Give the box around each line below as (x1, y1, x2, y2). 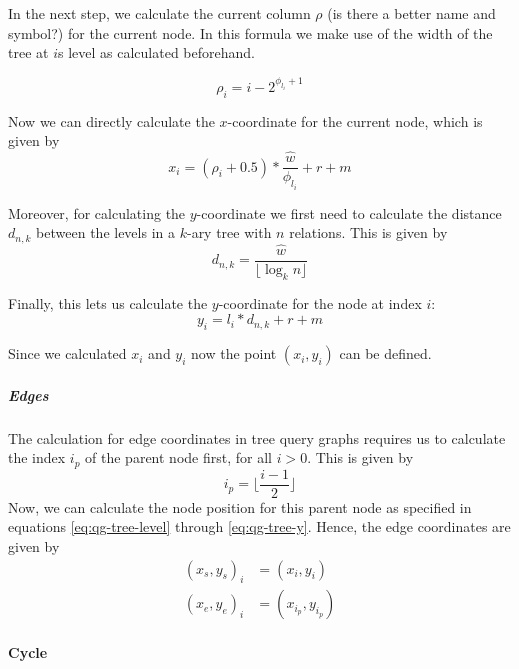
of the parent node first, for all (85, 447, 272, 468)
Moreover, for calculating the (8, 202, 186, 223)
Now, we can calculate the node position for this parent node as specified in (8, 496, 472, 517)
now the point (191, 343, 277, 364)
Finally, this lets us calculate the (8, 292, 208, 313)
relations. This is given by (289, 222, 448, 243)
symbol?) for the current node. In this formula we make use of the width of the (8, 22, 493, 43)
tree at (8, 42, 49, 63)
